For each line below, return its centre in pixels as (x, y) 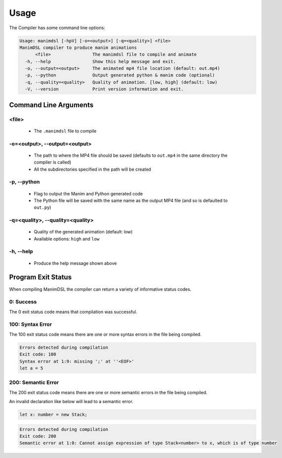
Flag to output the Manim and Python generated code (88, 193)
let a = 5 (31, 368)
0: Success (23, 302)
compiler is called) (53, 162)
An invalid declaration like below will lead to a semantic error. (71, 402)
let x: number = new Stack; (53, 415)
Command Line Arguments (51, 105)
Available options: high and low (67, 239)
